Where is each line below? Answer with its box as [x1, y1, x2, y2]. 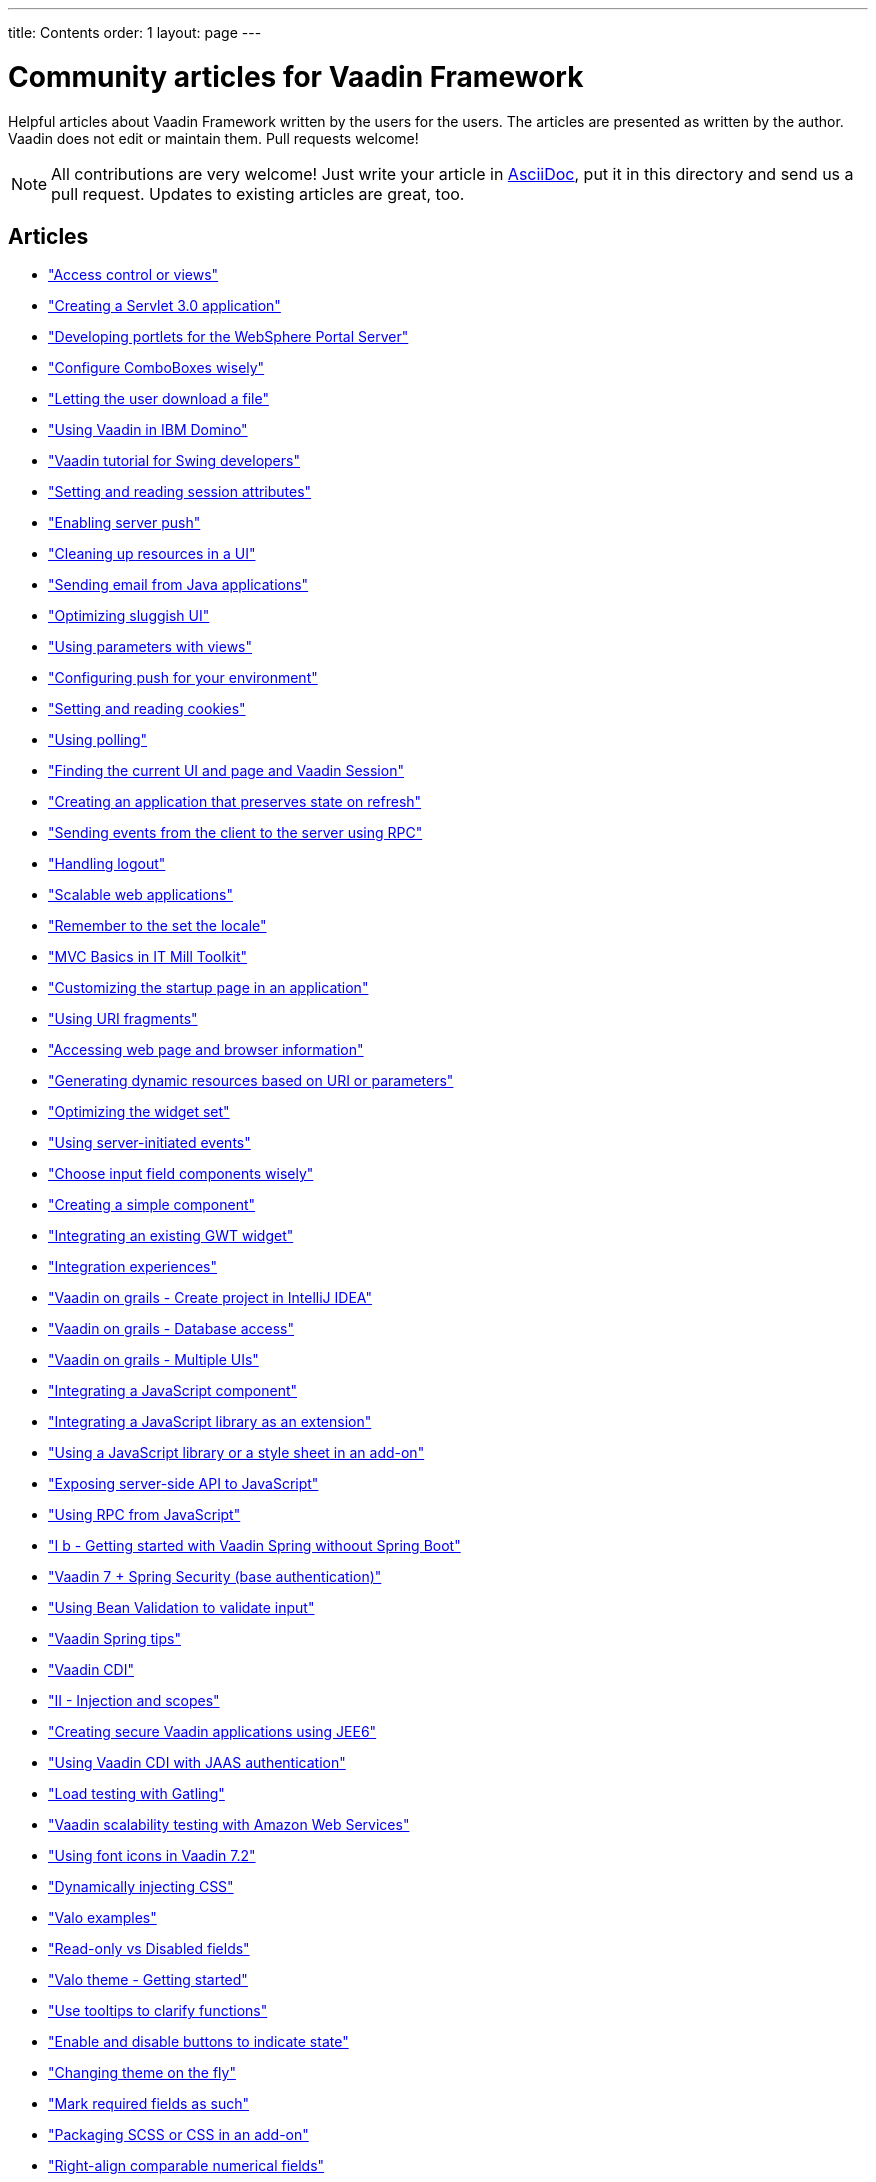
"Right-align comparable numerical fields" [48, 2157, 325, 2175]
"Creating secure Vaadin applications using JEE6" [48, 1723, 377, 1741]
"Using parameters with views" [48, 638, 253, 656]
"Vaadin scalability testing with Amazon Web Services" [48, 1816, 410, 1834]
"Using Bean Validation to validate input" [48, 1599, 315, 1617]
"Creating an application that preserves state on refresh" [48, 793, 422, 811]
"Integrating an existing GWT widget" [48, 1227, 294, 1245]
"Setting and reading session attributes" [48, 483, 312, 501]
